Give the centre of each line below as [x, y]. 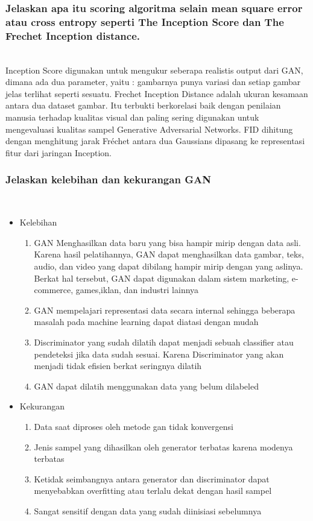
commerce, [54, 290]
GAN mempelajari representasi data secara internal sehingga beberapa [165, 310]
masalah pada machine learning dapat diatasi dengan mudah [146, 322]
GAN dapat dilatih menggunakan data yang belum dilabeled [146, 386]
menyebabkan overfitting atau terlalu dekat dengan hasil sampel [153, 491]
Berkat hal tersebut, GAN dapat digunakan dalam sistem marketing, [162, 278]
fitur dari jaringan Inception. [58, 152]
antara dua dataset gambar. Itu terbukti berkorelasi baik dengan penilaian [143, 105]
